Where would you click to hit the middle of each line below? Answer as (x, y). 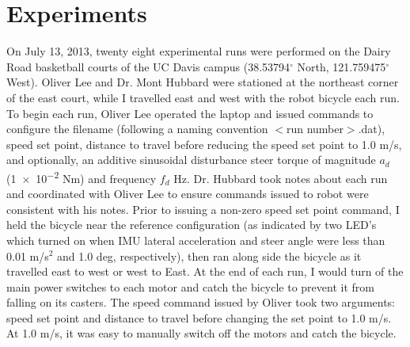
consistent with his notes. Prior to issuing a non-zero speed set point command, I (203, 209)
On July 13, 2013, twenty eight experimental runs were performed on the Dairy (199, 51)
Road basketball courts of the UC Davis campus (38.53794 (148, 66)
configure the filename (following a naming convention (137, 129)
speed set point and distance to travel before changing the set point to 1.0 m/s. (199, 317)
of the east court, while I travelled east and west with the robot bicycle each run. (203, 97)
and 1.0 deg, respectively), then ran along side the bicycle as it (209, 255)
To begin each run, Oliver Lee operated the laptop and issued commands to (190, 113)
